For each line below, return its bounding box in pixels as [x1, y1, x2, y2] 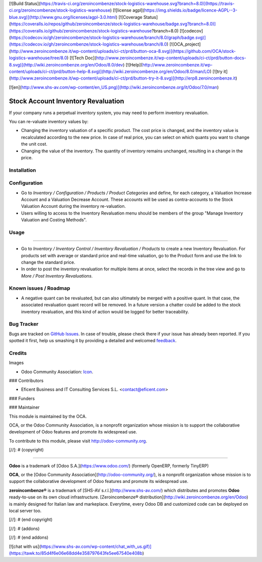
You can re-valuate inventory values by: [9, 118, 89, 124]
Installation [9, 166, 36, 173]
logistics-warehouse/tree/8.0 [9, 55, 67, 61]
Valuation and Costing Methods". [21, 217, 87, 223]
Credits [9, 349, 27, 356]
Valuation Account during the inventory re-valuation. [21, 203, 126, 209]
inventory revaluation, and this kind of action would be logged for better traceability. [21, 309, 189, 314]
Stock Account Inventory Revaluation [9, 97, 125, 105]
